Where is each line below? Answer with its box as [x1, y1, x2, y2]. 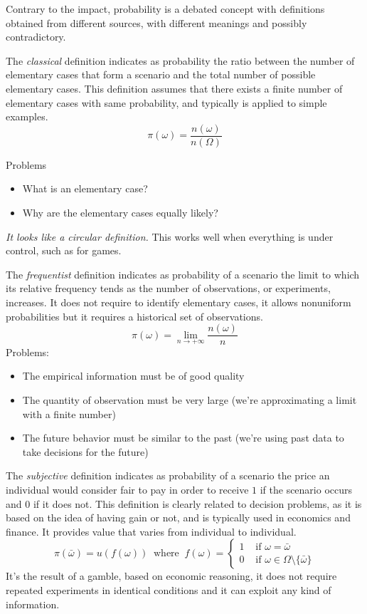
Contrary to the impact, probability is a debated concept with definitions [6, 1, 325, 16]
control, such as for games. [6, 243, 122, 258]
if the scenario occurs [260, 482, 353, 496]
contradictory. [6, 29, 66, 44]
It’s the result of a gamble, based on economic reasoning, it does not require [6, 568, 337, 583]
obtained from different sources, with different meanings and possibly [6, 15, 307, 30]
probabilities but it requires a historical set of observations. [6, 308, 263, 323]
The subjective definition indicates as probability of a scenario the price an [6, 468, 330, 483]
